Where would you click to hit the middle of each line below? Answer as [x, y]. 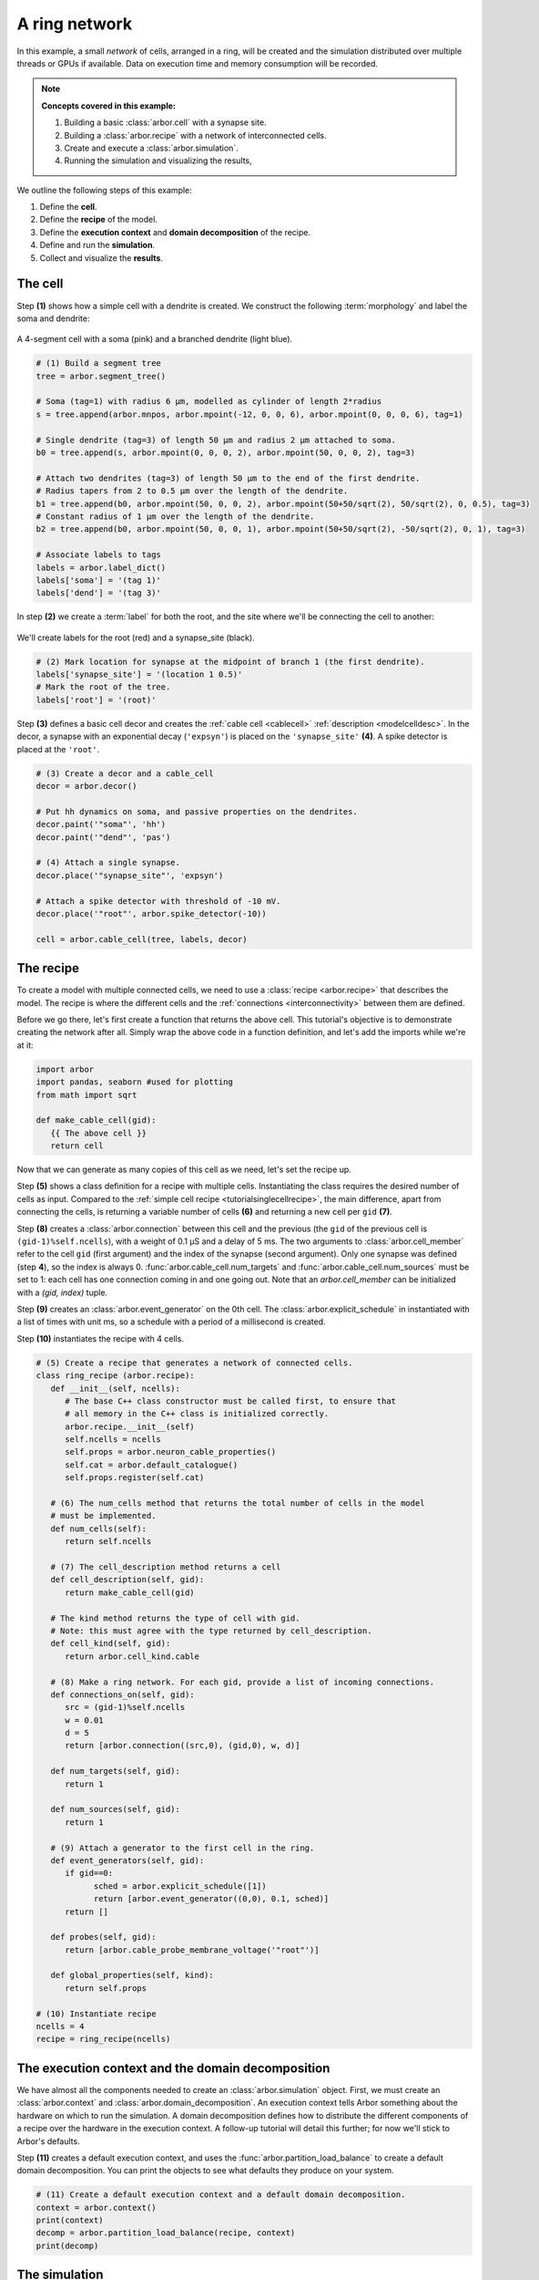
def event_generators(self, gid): [127, 1860]
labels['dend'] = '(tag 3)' [98, 593]
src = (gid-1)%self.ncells [125, 1707]
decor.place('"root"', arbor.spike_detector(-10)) [152, 913]
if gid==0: [89, 1873]
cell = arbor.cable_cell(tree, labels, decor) [142, 939]
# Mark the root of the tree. [103, 687]
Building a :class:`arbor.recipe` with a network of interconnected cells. [195, 135]
